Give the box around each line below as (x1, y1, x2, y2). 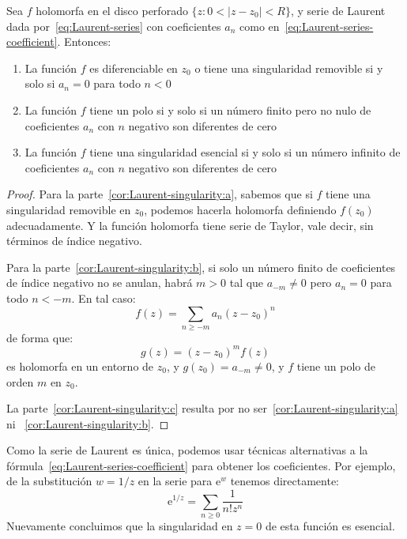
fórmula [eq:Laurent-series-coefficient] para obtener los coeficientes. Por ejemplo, (6, 457, 396, 473)
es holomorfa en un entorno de (6, 357, 154, 374)
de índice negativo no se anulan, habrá (6, 274, 193, 291)
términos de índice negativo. (6, 232, 143, 249)
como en (239, 17, 280, 34)
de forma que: (6, 329, 73, 345)
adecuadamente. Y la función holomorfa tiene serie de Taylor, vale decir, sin (6, 217, 374, 233)
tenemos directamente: (230, 473, 340, 489)
